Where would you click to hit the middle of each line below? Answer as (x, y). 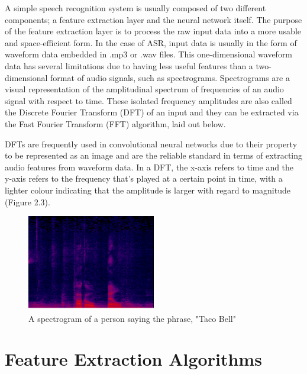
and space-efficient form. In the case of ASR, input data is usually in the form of (151, 42)
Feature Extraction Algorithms (133, 359)
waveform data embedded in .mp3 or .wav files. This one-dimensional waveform (149, 54)
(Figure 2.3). (28, 201)
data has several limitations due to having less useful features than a (129, 65)
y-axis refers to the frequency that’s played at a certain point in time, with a (144, 178)
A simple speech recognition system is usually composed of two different (135, 8)
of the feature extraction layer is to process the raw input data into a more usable (153, 31)
